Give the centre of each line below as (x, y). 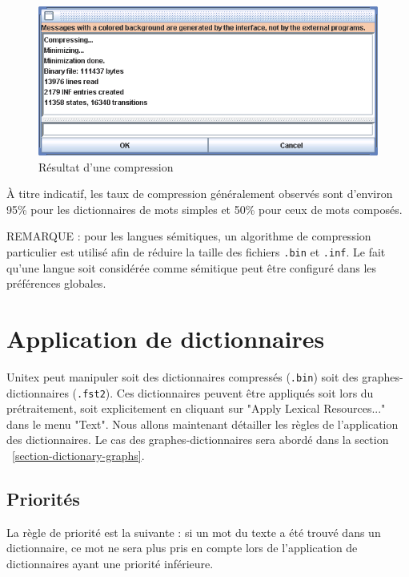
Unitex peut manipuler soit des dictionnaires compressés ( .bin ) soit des (182, 376)
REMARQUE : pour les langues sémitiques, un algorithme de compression (189, 236)
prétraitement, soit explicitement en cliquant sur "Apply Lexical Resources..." (196, 408)
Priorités (43, 498)
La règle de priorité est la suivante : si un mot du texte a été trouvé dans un (194, 532)
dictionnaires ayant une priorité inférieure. (110, 563)
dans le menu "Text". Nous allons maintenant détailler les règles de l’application (202, 424)
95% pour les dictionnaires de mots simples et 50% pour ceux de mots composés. (204, 209)
